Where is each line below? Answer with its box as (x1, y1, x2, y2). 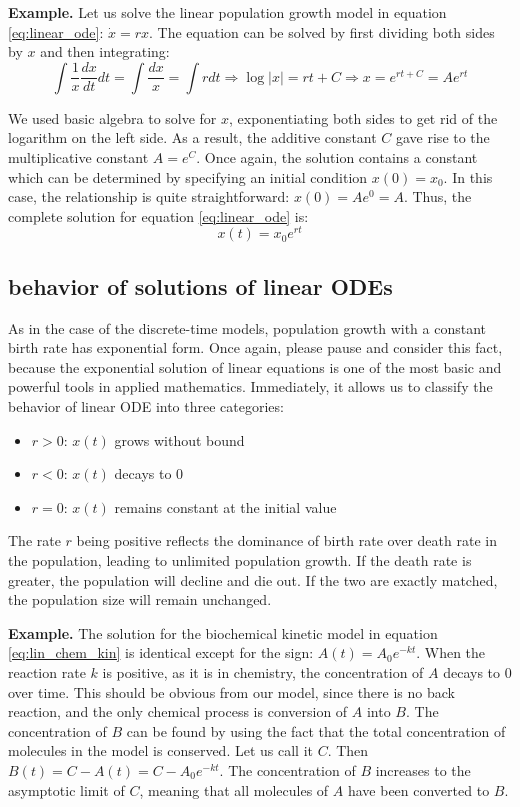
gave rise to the (396, 127, 490, 148)
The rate (8, 530, 61, 551)
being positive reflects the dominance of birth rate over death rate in (76, 530, 497, 551)
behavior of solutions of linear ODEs (8, 270, 393, 301)
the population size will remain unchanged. (8, 589, 272, 610)
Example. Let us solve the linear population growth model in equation (8, 2, 447, 22)
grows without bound (114, 429, 245, 450)
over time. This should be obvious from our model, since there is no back (8, 681, 455, 702)
